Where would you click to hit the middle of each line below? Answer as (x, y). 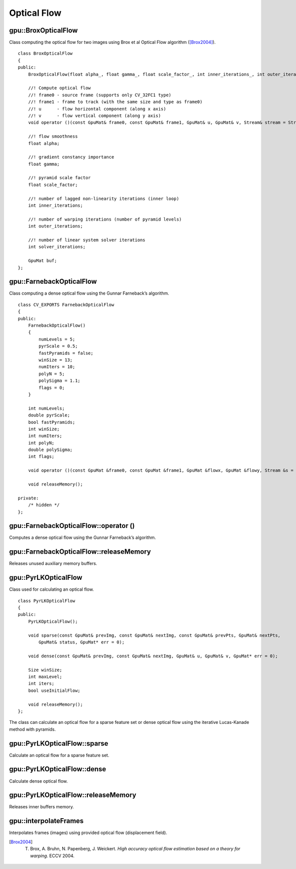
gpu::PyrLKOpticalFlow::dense (57, 769)
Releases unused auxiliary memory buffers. (53, 564)
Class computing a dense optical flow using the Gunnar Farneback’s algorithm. (89, 293)
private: (28, 498)
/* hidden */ (44, 505)
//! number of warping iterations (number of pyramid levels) (105, 219)
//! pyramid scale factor (59, 178)
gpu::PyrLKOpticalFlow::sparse (59, 743)
